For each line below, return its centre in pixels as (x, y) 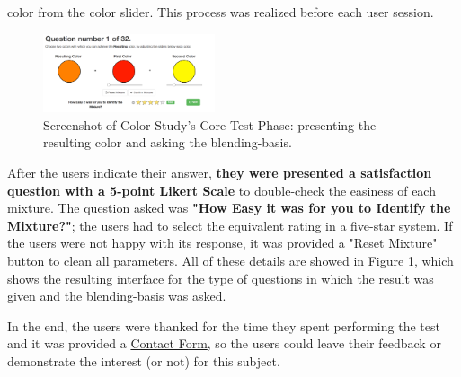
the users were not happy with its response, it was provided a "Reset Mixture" (222, 243)
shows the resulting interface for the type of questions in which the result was (221, 278)
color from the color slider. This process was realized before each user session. (221, 12)
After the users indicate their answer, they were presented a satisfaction (220, 172)
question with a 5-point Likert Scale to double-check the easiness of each (222, 190)
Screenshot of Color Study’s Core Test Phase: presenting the (210, 124)
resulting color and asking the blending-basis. (168, 142)
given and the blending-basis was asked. (117, 296)
